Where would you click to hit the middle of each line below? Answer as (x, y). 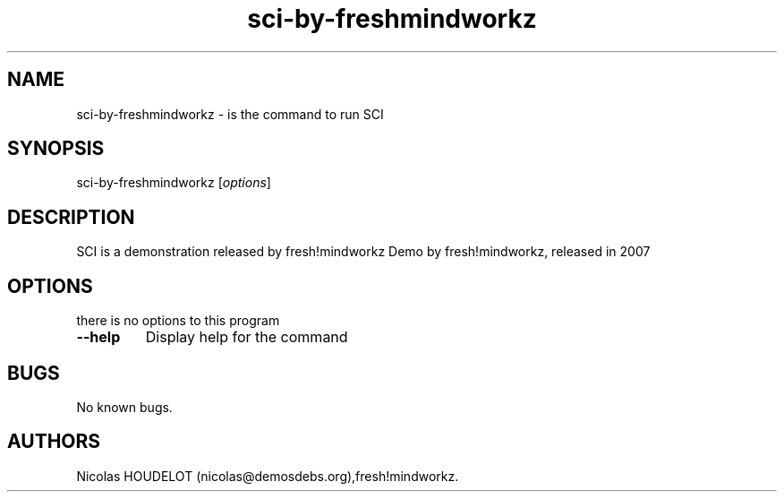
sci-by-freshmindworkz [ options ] (174, 183)
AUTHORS (54, 442)
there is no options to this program (178, 321)
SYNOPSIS (56, 149)
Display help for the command (247, 337)
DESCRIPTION (71, 217)
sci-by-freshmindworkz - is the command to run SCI (230, 114)
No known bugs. (124, 407)
